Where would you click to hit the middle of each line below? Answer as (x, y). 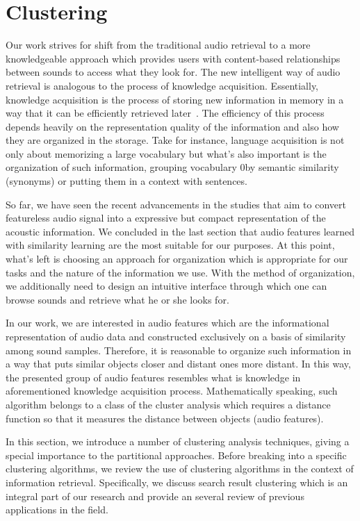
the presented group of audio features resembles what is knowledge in (153, 377)
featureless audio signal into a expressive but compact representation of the (166, 218)
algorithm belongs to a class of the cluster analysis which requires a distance (168, 404)
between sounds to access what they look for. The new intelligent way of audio (173, 72)
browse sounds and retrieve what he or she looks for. (117, 299)
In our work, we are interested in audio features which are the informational (167, 323)
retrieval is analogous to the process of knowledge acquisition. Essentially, (162, 85)
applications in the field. (57, 510)
